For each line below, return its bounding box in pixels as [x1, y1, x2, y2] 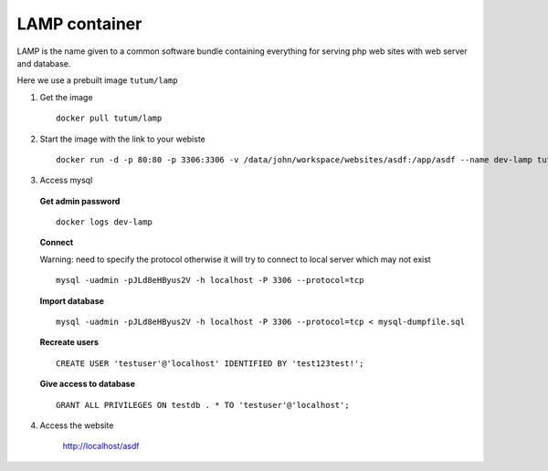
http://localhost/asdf [62, 441, 140, 452]
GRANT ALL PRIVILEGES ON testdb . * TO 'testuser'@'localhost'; [56, 400, 351, 410]
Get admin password [39, 195, 121, 206]
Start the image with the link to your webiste [39, 133, 205, 144]
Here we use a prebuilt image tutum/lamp [16, 75, 178, 86]
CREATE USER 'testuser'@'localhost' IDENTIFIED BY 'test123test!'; [56, 358, 364, 369]
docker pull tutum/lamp [56, 113, 163, 123]
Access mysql [39, 174, 93, 186]
